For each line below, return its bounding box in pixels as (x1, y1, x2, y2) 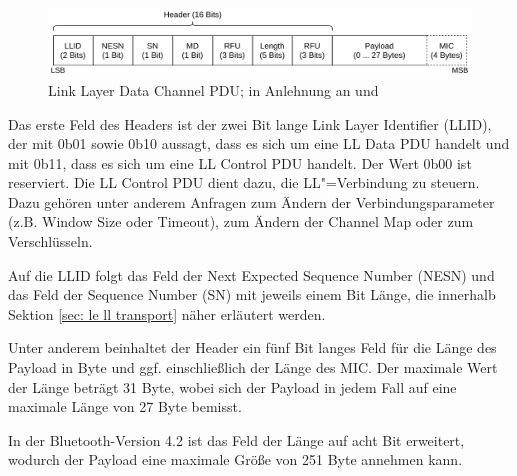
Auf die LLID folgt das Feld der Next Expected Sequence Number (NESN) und (8, 264, 495, 285)
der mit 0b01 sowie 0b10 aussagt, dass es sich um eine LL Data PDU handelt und (8, 133, 510, 154)
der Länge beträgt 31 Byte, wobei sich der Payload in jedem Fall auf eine (8, 376, 457, 397)
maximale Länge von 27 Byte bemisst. (8, 396, 242, 417)
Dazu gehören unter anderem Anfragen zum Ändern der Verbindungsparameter (8, 191, 495, 212)
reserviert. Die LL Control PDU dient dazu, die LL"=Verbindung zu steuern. (8, 172, 480, 193)
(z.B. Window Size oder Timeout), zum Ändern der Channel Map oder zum (8, 211, 474, 232)
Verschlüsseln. (8, 231, 93, 252)
